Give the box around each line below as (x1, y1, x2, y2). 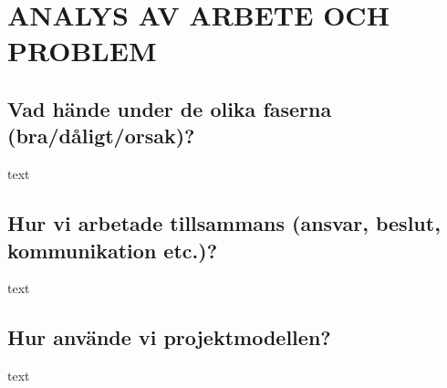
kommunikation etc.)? (7, 236, 218, 264)
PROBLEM (7, 32, 157, 69)
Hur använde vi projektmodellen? (7, 323, 331, 351)
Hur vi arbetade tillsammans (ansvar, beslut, (7, 209, 441, 237)
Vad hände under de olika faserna (7, 94, 332, 122)
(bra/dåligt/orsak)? (7, 121, 195, 150)
